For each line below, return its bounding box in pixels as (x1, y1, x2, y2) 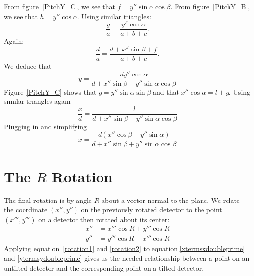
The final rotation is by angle (4, 195, 92, 205)
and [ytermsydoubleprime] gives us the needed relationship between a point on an (4, 253, 250, 263)
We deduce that (4, 60, 51, 71)
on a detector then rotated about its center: (38, 214, 170, 224)
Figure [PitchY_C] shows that (4, 86, 97, 97)
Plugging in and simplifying (4, 121, 87, 131)
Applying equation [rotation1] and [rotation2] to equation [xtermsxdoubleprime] (4, 243, 245, 253)
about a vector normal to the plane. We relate (101, 195, 240, 205)
